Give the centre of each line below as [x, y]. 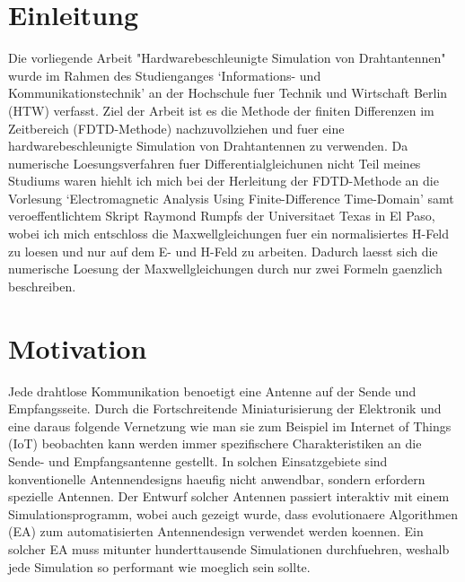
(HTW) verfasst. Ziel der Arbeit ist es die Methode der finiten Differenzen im [221, 110]
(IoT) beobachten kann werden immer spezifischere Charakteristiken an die [215, 443]
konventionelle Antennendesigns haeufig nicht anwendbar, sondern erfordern [217, 478]
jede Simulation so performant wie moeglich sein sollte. [159, 566]
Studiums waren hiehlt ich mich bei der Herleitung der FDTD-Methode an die [224, 181]
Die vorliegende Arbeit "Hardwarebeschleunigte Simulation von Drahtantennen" [227, 58]
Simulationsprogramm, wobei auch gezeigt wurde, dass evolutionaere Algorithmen [233, 513]
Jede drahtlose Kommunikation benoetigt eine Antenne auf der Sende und [212, 391]
